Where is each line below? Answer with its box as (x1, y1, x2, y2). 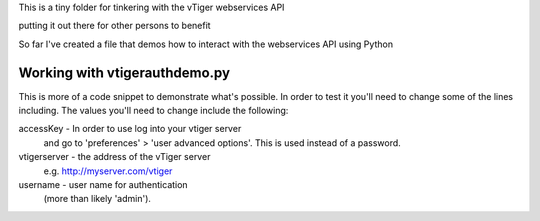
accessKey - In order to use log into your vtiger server (18, 123, 242, 135)
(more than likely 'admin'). (43, 193, 152, 205)
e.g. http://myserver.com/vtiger (43, 165, 173, 177)
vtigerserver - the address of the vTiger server (18, 151, 211, 163)
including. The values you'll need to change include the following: (18, 105, 289, 117)
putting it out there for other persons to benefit (18, 20, 211, 32)
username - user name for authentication (18, 179, 189, 191)
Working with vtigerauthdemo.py (18, 64, 230, 81)
